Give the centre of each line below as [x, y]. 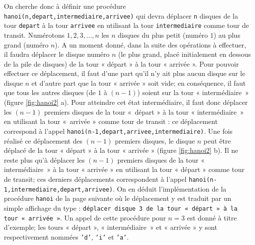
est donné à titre [212, 217]
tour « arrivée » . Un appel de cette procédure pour [85, 217]
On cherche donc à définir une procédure [65, 6]
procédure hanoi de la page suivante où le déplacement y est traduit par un [118, 198]
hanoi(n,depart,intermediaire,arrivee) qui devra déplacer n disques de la [121, 15]
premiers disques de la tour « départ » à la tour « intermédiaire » [144, 111]
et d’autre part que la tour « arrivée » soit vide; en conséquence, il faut [139, 83]
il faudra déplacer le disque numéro [57, 54]
